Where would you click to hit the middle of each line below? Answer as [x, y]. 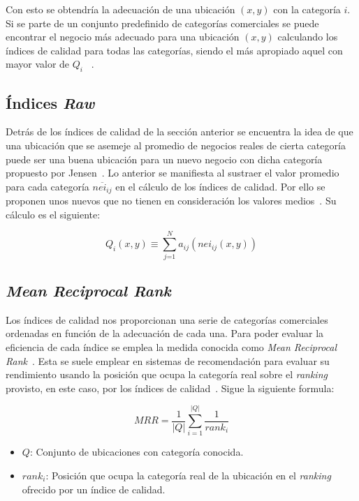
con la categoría [307, 9]
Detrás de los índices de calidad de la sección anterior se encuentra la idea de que [179, 132]
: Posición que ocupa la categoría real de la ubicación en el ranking [188, 475]
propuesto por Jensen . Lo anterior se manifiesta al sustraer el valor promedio [173, 173]
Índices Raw [50, 102]
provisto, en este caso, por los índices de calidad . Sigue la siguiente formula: [170, 388]
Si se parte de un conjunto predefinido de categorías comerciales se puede [162, 23]
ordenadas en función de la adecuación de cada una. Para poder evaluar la [165, 333]
